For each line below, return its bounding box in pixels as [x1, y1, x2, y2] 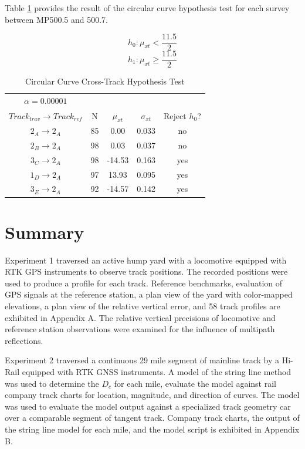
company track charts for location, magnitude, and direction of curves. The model [5, 389, 300, 401]
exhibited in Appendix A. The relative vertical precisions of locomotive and [5, 311, 276, 323]
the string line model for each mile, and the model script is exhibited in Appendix [5, 423, 300, 435]
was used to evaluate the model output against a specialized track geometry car [5, 400, 291, 412]
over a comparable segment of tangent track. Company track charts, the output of [5, 411, 300, 424]
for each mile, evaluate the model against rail [114, 377, 276, 389]
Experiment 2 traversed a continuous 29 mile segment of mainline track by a [5, 354, 279, 366]
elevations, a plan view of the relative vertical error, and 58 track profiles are [5, 300, 280, 312]
